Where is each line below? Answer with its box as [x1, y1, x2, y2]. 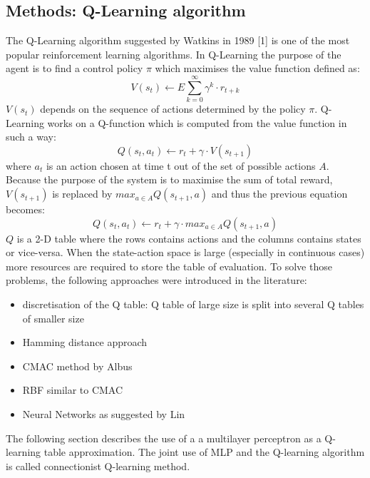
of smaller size [22, 310, 84, 325]
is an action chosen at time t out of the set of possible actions [46, 158, 316, 173]
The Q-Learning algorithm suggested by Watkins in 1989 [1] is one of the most [6, 33, 350, 48]
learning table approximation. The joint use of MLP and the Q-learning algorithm [6, 444, 365, 459]
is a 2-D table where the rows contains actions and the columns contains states [16, 230, 361, 245]
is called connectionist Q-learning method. [6, 458, 190, 473]
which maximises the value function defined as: [155, 61, 360, 76]
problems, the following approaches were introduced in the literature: [6, 273, 307, 288]
